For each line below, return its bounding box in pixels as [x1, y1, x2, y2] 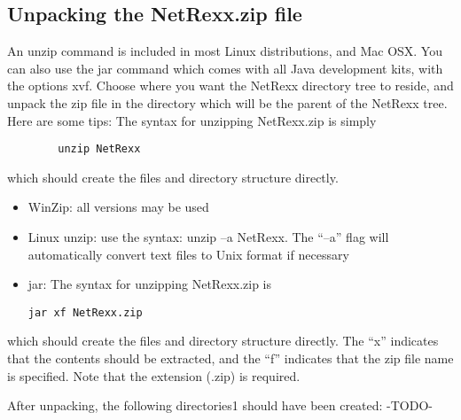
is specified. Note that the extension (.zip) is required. [7, 366, 301, 385]
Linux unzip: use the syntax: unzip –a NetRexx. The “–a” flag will [27, 228, 389, 246]
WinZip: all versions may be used [27, 198, 209, 216]
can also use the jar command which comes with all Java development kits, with [7, 58, 443, 77]
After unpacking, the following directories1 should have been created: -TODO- [7, 396, 434, 415]
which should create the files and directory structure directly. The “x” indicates [7, 331, 439, 350]
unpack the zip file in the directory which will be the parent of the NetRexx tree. [7, 93, 448, 112]
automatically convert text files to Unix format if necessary [27, 245, 349, 263]
